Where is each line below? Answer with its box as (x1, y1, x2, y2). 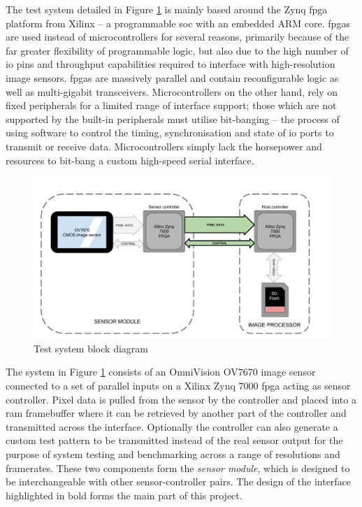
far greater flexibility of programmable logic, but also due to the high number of (6, 43, 349, 57)
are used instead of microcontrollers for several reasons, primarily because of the (6, 29, 349, 44)
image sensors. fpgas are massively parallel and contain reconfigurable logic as (6, 70, 339, 85)
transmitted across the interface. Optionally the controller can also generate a (6, 419, 338, 434)
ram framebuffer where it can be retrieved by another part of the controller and (6, 406, 347, 420)
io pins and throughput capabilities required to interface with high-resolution (6, 57, 335, 71)
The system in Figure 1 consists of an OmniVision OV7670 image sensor (6, 364, 316, 379)
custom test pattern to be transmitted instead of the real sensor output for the (6, 433, 343, 448)
